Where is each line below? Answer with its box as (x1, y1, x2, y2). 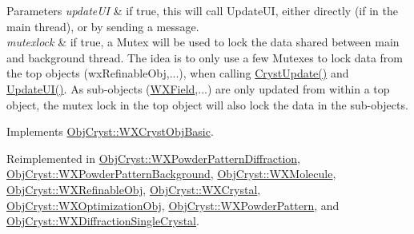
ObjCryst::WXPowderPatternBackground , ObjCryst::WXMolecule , (6, 165, 336, 182)
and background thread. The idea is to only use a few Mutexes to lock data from (6, 49, 404, 65)
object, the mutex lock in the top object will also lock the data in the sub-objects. (6, 96, 408, 113)
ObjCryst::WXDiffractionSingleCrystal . (6, 212, 199, 229)
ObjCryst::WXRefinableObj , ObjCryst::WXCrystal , (6, 180, 261, 197)
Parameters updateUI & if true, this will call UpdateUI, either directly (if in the (6, 2, 398, 18)
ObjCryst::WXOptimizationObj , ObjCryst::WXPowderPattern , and (6, 196, 340, 213)
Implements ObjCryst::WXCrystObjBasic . (6, 123, 214, 140)
